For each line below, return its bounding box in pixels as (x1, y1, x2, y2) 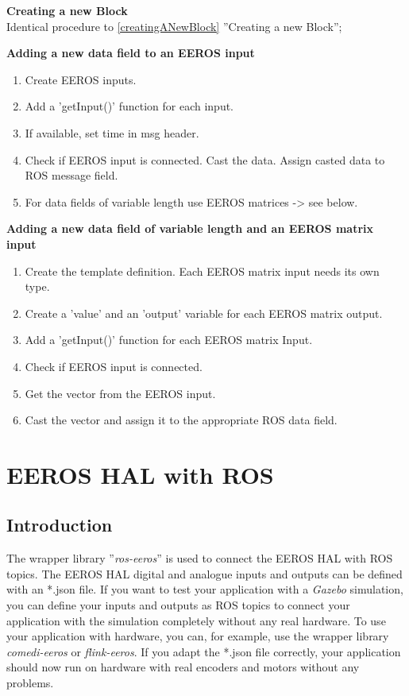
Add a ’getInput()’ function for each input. (25, 98, 234, 114)
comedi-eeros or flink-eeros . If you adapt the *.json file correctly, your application (6, 643, 401, 659)
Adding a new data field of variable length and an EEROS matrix (6, 220, 374, 237)
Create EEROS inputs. (25, 71, 137, 87)
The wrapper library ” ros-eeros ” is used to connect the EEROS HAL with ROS (6, 550, 393, 566)
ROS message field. (25, 167, 118, 184)
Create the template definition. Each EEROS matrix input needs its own (25, 262, 380, 279)
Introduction (6, 512, 113, 537)
